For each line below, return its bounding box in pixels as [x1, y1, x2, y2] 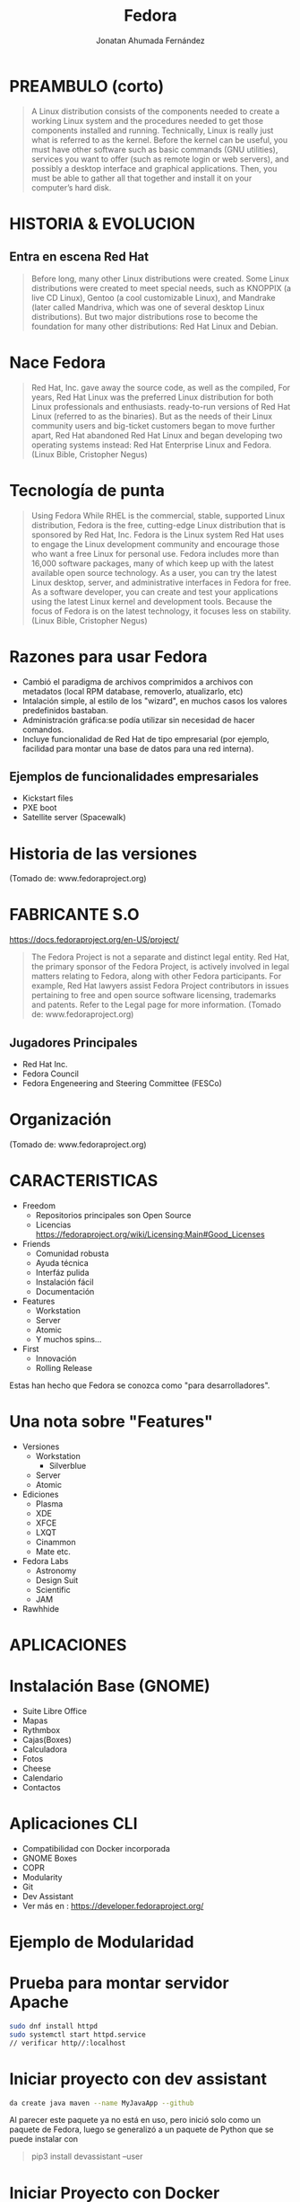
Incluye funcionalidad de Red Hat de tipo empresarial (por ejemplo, [21, 733, 270, 744]
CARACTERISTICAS [9, 1171, 159, 1191]
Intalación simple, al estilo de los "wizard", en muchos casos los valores [21, 695, 288, 706]
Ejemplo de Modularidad [9, 1932, 194, 1952]
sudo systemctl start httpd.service [9, 2030, 146, 2039]
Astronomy [35, 1565, 77, 1576]
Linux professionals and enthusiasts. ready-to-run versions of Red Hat [30, 401, 291, 411]
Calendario [21, 1772, 64, 1783]
